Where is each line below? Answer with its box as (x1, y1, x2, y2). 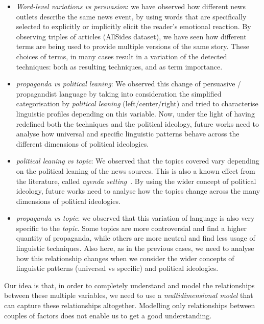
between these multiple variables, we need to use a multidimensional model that (4, 290, 253, 300)
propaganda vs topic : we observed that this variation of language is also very (16, 213, 255, 223)
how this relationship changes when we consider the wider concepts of (16, 252, 234, 263)
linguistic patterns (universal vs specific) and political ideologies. (16, 263, 219, 273)
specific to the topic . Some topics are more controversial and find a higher (16, 222, 247, 233)
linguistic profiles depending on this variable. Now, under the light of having (16, 108, 255, 119)
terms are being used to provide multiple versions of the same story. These (16, 41, 249, 52)
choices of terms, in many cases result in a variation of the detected (16, 51, 227, 61)
